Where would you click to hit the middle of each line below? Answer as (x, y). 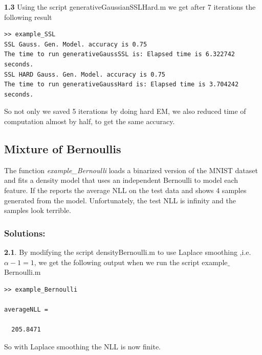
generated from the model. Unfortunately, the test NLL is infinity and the (120, 200)
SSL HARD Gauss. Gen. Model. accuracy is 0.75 (85, 74)
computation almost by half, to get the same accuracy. (90, 121)
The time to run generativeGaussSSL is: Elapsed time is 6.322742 (120, 54)
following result (28, 17)
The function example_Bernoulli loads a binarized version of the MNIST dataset (131, 170)
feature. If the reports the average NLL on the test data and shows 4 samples (125, 190)
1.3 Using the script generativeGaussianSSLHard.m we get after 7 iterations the (130, 7)
